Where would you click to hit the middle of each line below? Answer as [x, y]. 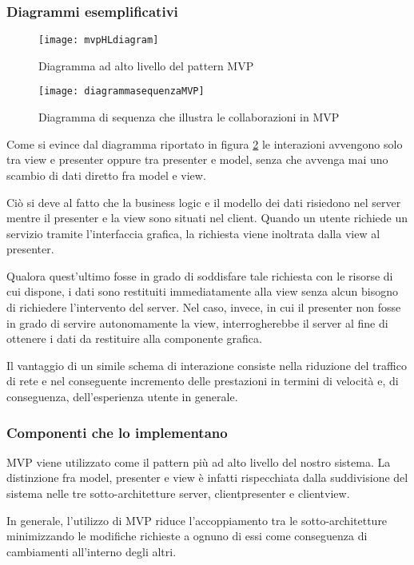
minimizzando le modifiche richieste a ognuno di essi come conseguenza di [187, 536]
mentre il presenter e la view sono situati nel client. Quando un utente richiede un [207, 218]
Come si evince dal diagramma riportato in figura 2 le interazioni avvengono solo [205, 143]
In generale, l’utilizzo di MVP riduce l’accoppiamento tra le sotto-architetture [197, 520]
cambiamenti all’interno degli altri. [92, 551]
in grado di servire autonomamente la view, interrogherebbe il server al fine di [197, 322]
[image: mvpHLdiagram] [99, 40]
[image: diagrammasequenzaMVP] [121, 92]
